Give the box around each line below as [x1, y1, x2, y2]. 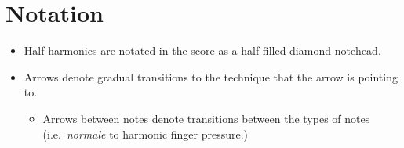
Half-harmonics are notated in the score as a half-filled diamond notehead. [24, 42, 381, 59]
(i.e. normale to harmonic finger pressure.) [42, 125, 249, 142]
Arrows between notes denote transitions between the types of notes [42, 110, 370, 126]
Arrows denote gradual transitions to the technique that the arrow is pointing [24, 68, 398, 85]
